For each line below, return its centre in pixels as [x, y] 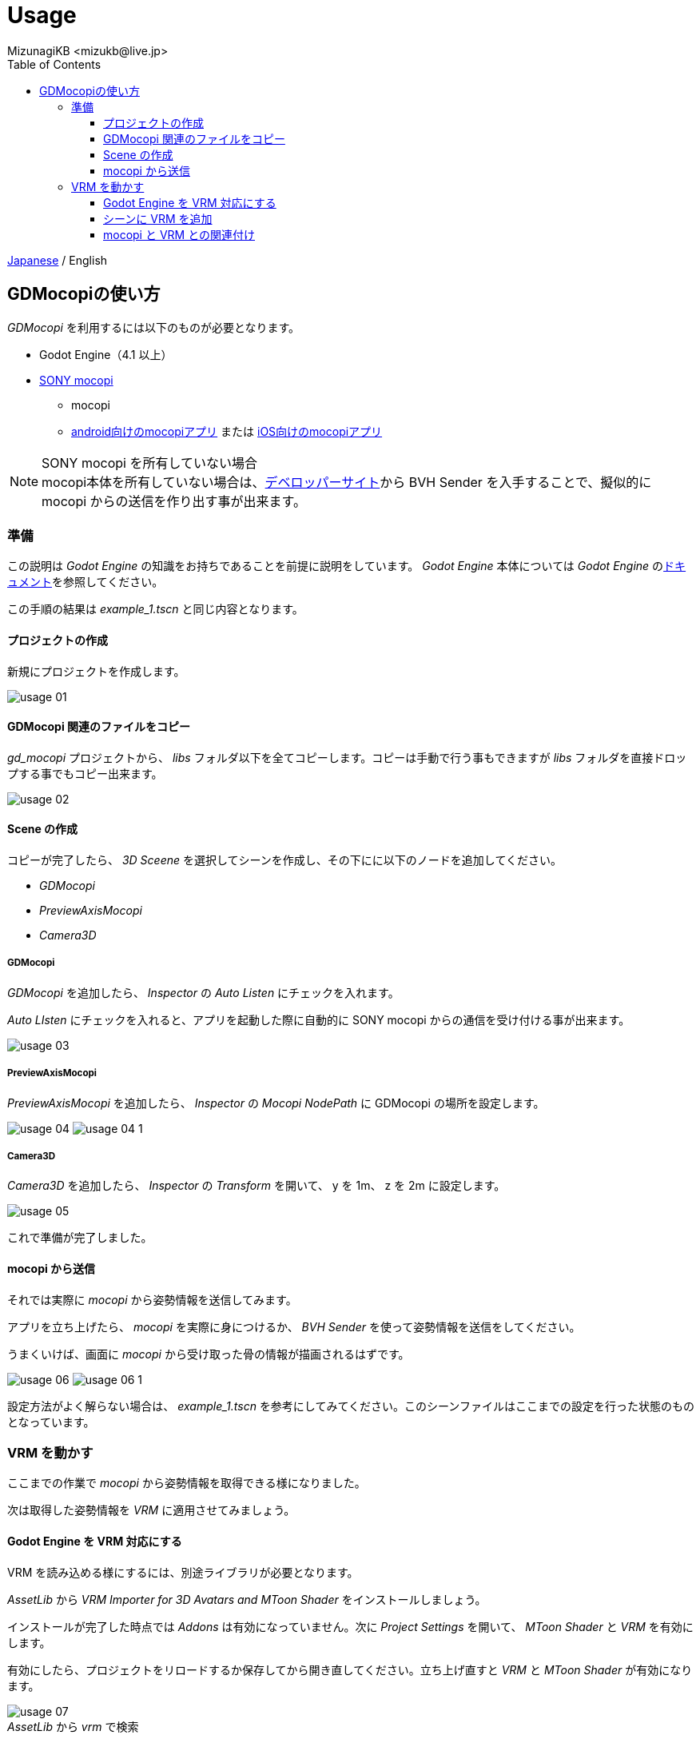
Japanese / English [58, 260]
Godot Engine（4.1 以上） [106, 354]
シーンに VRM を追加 [158, 218]
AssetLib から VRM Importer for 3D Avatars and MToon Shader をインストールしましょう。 [247, 1599]
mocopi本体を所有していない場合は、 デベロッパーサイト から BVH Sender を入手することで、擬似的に [347, 482]
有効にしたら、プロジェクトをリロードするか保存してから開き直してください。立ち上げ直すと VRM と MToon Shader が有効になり [350, 1669]
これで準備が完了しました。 [80, 1238]
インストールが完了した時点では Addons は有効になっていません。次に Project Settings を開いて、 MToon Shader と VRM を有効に [350, 1626]
